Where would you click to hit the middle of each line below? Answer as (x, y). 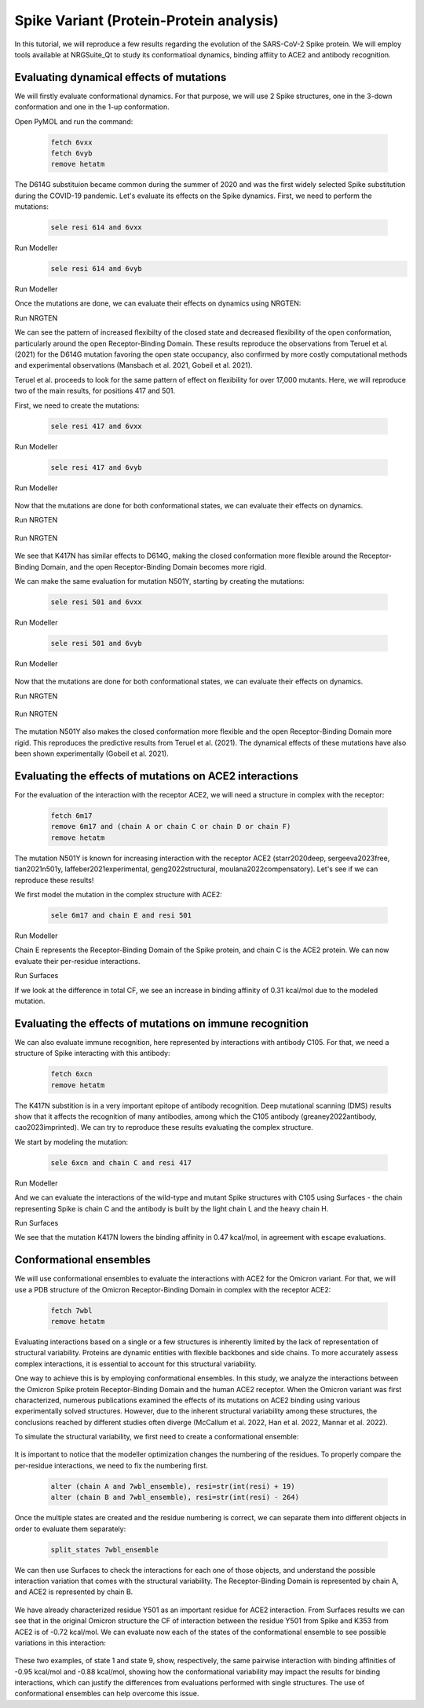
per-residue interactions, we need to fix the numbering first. (111, 1465)
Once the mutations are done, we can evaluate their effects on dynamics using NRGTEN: (158, 303)
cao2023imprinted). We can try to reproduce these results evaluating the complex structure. (164, 1127)
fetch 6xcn (71, 1074)
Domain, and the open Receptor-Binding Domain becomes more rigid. (154, 566)
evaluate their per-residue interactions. (77, 961)
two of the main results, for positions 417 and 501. (95, 391)
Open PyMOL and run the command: (74, 121)
